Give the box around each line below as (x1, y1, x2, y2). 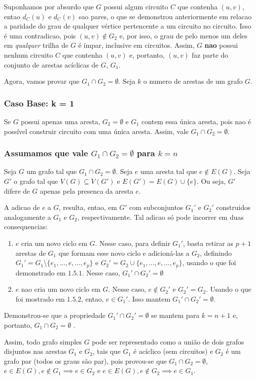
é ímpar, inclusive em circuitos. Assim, (78, 40, 195, 50)
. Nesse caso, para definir (95, 238, 171, 248)
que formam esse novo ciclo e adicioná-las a (58, 247, 189, 258)
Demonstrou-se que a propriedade (4, 310, 106, 320)
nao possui (204, 40, 238, 50)
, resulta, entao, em (59, 202, 117, 212)
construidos (216, 202, 251, 212)
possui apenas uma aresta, (21, 116, 100, 126)
